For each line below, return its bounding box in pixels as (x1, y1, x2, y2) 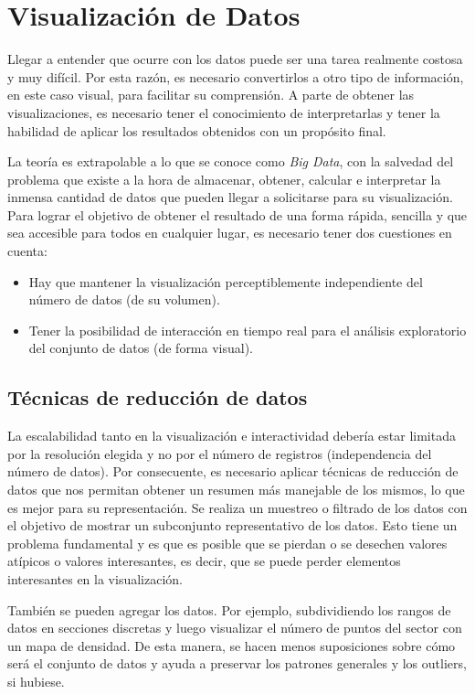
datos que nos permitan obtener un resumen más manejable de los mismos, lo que (7, 480, 465, 499)
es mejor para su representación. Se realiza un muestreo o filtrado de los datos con (7, 497, 468, 517)
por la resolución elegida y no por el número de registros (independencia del (7, 443, 432, 463)
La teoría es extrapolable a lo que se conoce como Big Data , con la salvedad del (7, 152, 454, 171)
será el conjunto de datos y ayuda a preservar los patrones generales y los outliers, (7, 654, 467, 673)
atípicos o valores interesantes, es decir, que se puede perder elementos (7, 551, 401, 571)
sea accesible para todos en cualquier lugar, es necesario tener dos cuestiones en (7, 223, 452, 242)
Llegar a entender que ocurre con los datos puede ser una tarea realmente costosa (7, 49, 463, 69)
